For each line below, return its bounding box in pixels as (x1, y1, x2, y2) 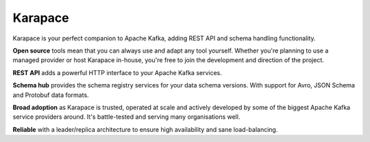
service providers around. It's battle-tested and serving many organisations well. (12, 113, 241, 121)
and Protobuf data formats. (12, 91, 89, 99)
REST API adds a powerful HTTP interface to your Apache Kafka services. (12, 68, 223, 76)
